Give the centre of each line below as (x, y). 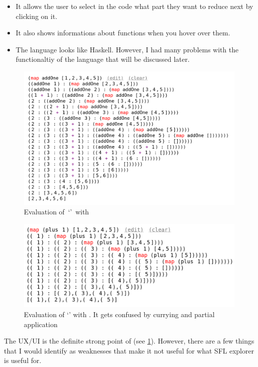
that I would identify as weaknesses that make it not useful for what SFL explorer (129, 350)
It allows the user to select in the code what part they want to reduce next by (134, 6)
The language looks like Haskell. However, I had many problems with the (127, 49)
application (41, 324)
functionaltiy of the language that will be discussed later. (103, 59)
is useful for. (23, 360)
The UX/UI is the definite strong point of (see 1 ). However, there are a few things (129, 341)
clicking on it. (37, 16)
